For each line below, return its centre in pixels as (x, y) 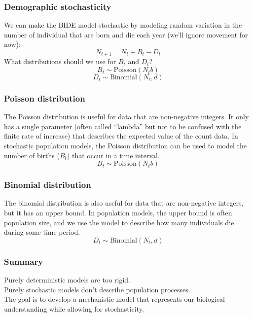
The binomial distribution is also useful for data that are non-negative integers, (124, 203)
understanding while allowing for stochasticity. (74, 308)
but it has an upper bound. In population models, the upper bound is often (118, 213)
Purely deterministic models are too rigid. (67, 280)
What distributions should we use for (60, 61)
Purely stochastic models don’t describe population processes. (97, 289)
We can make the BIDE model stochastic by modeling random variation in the (123, 25)
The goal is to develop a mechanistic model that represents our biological (114, 299)
